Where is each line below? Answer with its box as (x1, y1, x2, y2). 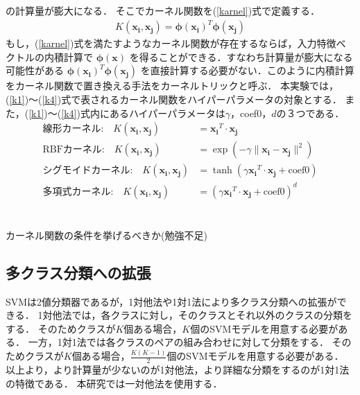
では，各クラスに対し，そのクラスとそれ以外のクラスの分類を (71, 308, 353, 322)
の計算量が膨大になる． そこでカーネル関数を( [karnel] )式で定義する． (6, 3, 320, 17)
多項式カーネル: (42, 186, 114, 197)
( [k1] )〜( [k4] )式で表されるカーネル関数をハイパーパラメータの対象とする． (6, 91, 342, 106)
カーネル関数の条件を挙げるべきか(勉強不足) (6, 227, 207, 242)
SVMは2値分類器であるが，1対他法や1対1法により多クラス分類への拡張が (6, 294, 337, 308)
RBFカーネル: (42, 145, 105, 155)
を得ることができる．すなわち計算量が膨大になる (129, 49, 353, 64)
